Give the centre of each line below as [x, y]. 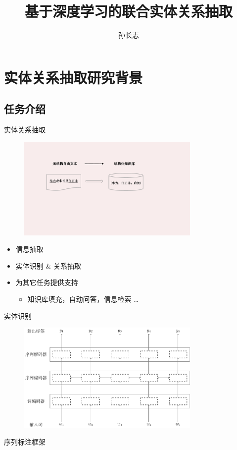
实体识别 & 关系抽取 [48, 265]
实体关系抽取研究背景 [73, 77]
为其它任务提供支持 [47, 282]
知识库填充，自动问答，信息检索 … [83, 299]
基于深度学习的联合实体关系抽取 [128, 11]
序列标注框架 [25, 442]
